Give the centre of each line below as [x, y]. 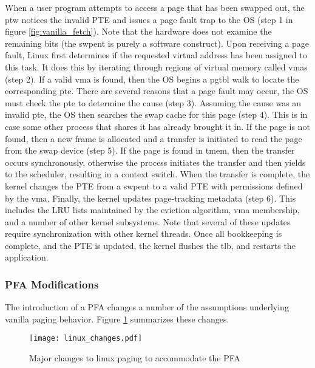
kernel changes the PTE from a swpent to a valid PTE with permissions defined [154, 186]
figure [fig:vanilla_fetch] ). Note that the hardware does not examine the [138, 31]
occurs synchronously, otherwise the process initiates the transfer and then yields [155, 162]
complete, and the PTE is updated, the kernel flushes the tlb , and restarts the [150, 245]
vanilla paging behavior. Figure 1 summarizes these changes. [117, 319]
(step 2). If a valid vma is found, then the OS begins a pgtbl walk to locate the [152, 79]
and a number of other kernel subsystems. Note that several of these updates [148, 221]
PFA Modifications [52, 284]
